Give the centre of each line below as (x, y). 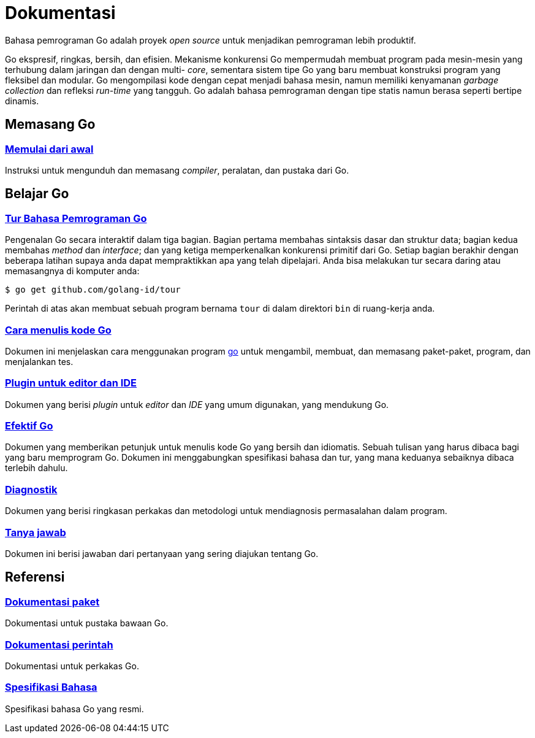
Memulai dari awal (49, 149)
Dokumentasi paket (52, 602)
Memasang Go (50, 125)
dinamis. (22, 101)
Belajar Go (37, 194)
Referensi (35, 577)
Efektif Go (29, 426)
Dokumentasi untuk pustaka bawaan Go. (87, 623)
